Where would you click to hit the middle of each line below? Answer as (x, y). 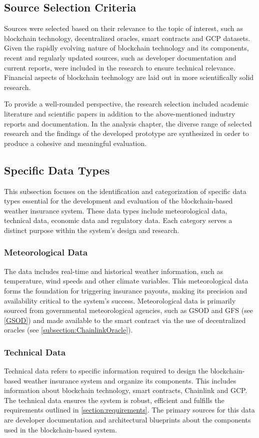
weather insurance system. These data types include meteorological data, (116, 210)
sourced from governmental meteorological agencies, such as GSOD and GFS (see (129, 310)
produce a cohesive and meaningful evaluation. (75, 143)
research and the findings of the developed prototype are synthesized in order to (126, 133)
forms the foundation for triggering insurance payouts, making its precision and (126, 290)
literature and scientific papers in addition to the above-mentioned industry (120, 113)
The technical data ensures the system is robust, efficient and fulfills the (114, 400)
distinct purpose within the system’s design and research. (92, 230)
